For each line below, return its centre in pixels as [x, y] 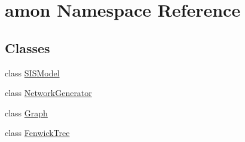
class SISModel [32, 72]
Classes [27, 47]
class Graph [26, 112]
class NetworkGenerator [48, 93]
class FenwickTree [37, 133]
